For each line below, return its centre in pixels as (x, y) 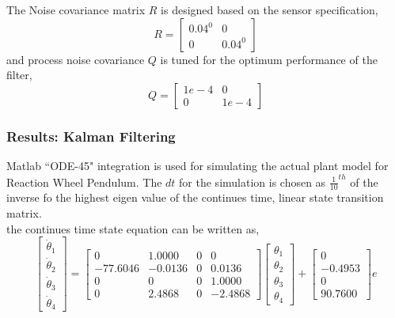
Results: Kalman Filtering (91, 136)
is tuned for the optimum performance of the (269, 59)
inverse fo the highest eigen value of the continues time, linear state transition (195, 197)
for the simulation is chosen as (253, 182)
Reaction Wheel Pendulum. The (84, 182)
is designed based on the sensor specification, (270, 9)
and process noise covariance (76, 59)
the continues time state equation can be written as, (133, 228)
